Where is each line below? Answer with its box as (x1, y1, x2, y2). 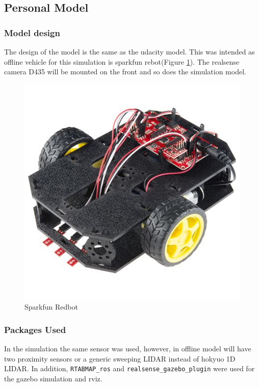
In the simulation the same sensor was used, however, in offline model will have (4, 343, 251, 354)
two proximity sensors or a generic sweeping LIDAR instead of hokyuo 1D (4, 353, 236, 364)
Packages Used (4, 323, 66, 336)
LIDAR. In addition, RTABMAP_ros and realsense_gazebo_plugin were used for (4, 363, 255, 374)
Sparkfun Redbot (24, 301, 78, 312)
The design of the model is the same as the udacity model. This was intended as (4, 46, 255, 57)
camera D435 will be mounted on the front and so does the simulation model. (4, 66, 246, 77)
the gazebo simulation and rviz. (4, 373, 102, 384)
